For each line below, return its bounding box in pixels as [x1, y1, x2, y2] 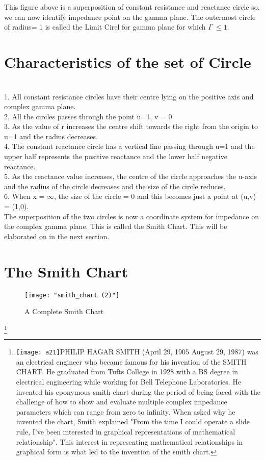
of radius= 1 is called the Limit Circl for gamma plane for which [4, 21, 206, 32]
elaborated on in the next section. [4, 231, 110, 241]
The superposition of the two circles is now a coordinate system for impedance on [4, 211, 259, 221]
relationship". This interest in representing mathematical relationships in [16, 436, 243, 447]
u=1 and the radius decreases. [4, 131, 98, 141]
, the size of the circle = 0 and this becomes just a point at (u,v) [54, 191, 256, 201]
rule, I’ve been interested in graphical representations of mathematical [16, 426, 235, 437]
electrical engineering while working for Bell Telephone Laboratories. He [16, 376, 242, 387]
